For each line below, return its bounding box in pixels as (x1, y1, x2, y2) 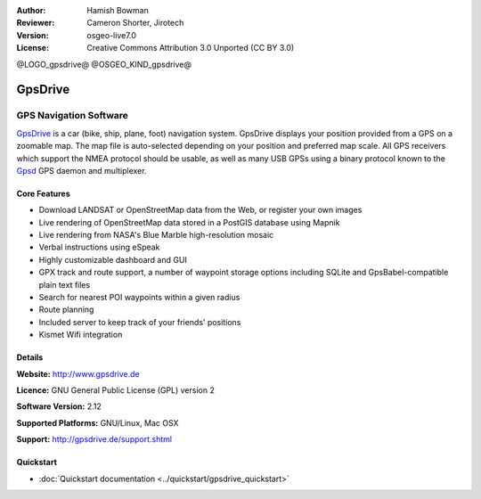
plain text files (38, 279, 91, 290)
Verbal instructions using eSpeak (38, 241, 160, 253)
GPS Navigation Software (16, 110, 129, 122)
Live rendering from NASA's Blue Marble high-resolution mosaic (38, 230, 274, 241)
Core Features (16, 188, 70, 199)
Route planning (38, 304, 94, 315)
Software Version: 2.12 (16, 401, 102, 412)
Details (16, 352, 44, 363)
